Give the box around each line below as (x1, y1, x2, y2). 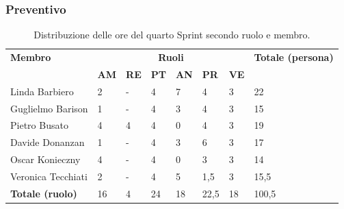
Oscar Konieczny (10, 152, 81, 167)
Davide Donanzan (10, 135, 85, 149)
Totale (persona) (254, 50, 334, 64)
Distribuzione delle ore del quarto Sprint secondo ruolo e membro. (34, 27, 310, 42)
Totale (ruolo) (10, 186, 77, 200)
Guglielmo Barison (10, 101, 88, 115)
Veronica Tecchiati (10, 169, 88, 183)
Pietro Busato (10, 118, 68, 132)
